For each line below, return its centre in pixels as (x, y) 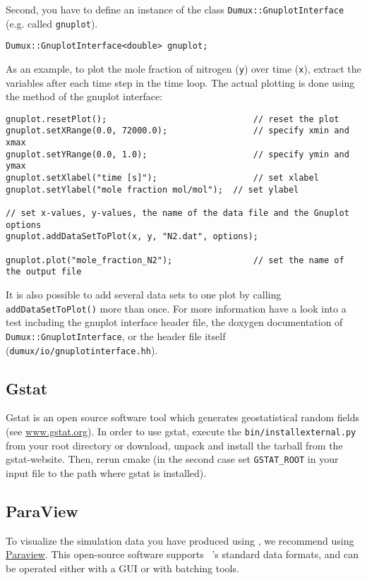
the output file (44, 272)
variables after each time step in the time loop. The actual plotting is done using (180, 82)
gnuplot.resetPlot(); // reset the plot (173, 119)
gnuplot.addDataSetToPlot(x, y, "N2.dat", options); (132, 237)
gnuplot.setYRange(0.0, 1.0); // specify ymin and (178, 154)
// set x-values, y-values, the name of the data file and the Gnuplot (178, 213)
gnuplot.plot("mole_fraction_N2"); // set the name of (175, 260)
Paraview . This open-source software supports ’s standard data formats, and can (182, 554)
